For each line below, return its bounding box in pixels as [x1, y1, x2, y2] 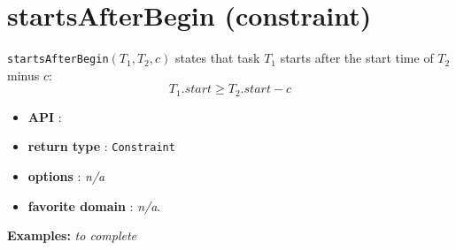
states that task [174, 49, 260, 67]
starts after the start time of [280, 49, 434, 67]
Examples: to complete [7, 226, 137, 245]
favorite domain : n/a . [27, 196, 161, 215]
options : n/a [27, 167, 105, 186]
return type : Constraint [27, 137, 175, 155]
